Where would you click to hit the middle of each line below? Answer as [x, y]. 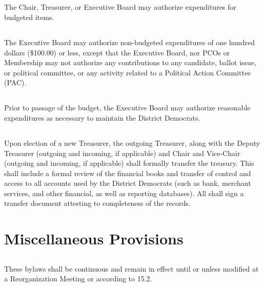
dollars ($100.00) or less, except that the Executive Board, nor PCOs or [117, 52]
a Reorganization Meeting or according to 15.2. [78, 279]
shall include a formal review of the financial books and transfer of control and [128, 173]
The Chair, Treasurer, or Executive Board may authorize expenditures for [120, 7]
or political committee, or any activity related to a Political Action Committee [128, 72]
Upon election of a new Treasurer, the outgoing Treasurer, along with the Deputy [132, 142]
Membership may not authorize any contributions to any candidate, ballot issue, [130, 62]
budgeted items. [29, 17]
